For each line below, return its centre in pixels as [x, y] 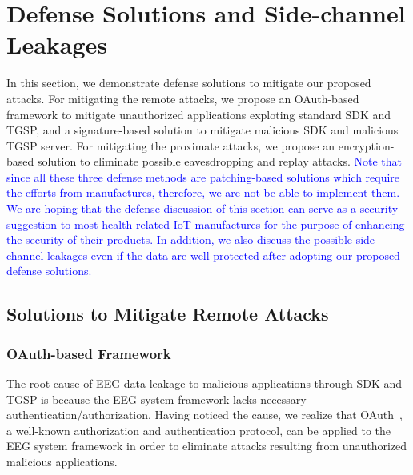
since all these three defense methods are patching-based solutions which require [203, 176]
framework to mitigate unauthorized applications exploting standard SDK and [199, 114]
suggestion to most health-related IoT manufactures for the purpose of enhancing [206, 224]
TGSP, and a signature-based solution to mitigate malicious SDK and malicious [202, 130]
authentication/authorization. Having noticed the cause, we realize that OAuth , [204, 415]
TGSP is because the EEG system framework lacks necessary [156, 399]
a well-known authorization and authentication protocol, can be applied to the [199, 430]
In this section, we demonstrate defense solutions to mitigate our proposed [189, 83]
